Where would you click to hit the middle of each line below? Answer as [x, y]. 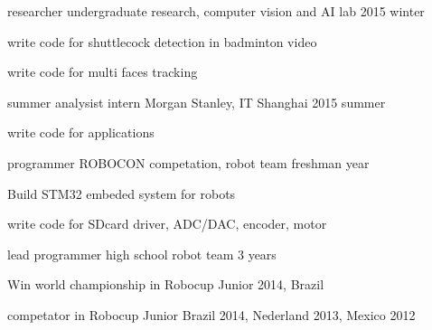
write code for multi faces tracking [103, 72]
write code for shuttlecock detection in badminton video [162, 41]
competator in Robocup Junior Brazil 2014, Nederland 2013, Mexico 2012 [211, 314]
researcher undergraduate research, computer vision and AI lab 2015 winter [216, 11]
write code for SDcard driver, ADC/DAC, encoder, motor [167, 224]
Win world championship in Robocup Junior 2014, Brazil [166, 284]
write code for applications [81, 132]
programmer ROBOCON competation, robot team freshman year [188, 162]
